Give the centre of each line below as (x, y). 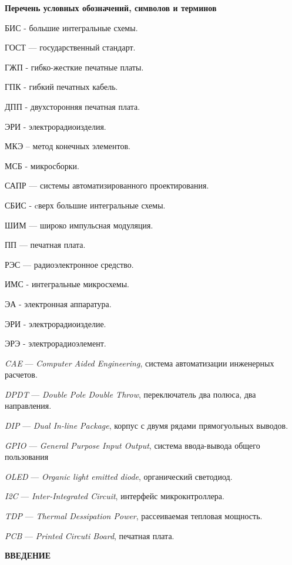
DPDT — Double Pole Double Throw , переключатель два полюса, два (130, 394)
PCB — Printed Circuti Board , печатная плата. (90, 535)
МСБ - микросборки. (42, 165)
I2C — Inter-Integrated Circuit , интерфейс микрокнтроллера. (115, 496)
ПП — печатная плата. (45, 245)
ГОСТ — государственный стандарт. (70, 47)
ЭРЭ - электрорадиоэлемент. (56, 343)
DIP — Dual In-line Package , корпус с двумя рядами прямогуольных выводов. (147, 426)
